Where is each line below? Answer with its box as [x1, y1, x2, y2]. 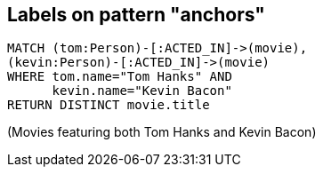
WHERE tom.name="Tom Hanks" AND [7, 69, 232, 84]
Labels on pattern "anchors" [7, 4, 265, 26]
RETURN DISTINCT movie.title [7, 98, 210, 113]
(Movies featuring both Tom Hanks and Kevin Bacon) [7, 124, 317, 140]
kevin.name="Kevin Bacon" [52, 83, 232, 99]
